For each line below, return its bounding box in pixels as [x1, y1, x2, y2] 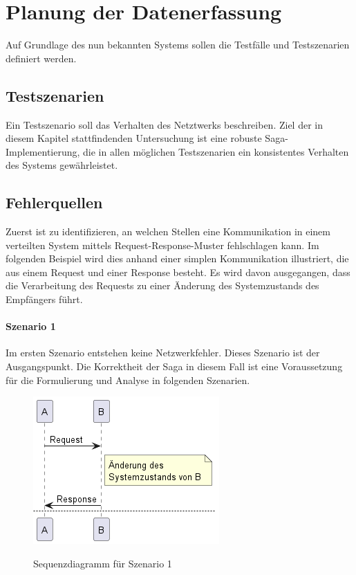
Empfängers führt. [6, 292, 83, 307]
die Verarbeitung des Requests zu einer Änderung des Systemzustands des [6, 278, 319, 293]
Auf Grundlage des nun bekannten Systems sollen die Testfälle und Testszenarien [6, 37, 350, 52]
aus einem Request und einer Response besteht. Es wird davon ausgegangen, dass [6, 264, 350, 279]
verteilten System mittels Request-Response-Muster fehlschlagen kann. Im [6, 237, 319, 252]
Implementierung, [6, 144, 80, 158]
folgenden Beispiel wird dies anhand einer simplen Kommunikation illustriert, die [6, 251, 349, 266]
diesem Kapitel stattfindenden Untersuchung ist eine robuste [6, 131, 262, 145]
